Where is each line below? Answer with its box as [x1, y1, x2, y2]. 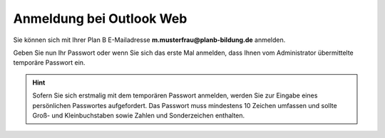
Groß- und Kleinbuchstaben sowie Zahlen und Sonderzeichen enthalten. [32, 111, 245, 120]
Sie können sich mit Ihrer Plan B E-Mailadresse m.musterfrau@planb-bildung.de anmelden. [13, 36, 286, 44]
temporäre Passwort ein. [13, 58, 86, 67]
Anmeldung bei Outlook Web [13, 11, 188, 26]
